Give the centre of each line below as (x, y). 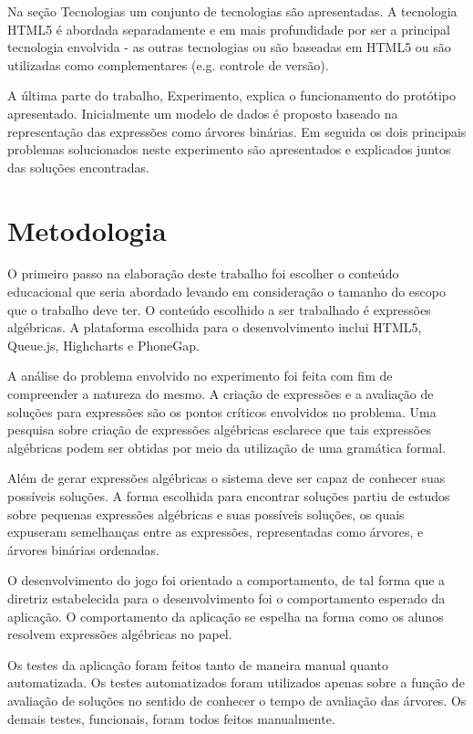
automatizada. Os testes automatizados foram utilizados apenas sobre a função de (236, 682)
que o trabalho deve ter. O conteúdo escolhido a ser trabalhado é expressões (219, 309)
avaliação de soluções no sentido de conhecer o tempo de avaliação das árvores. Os (237, 700)
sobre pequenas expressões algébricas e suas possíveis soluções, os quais (206, 514)
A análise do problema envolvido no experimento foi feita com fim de (200, 376)
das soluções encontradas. (78, 167)
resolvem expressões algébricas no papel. (120, 634)
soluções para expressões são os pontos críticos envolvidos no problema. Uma (222, 411)
